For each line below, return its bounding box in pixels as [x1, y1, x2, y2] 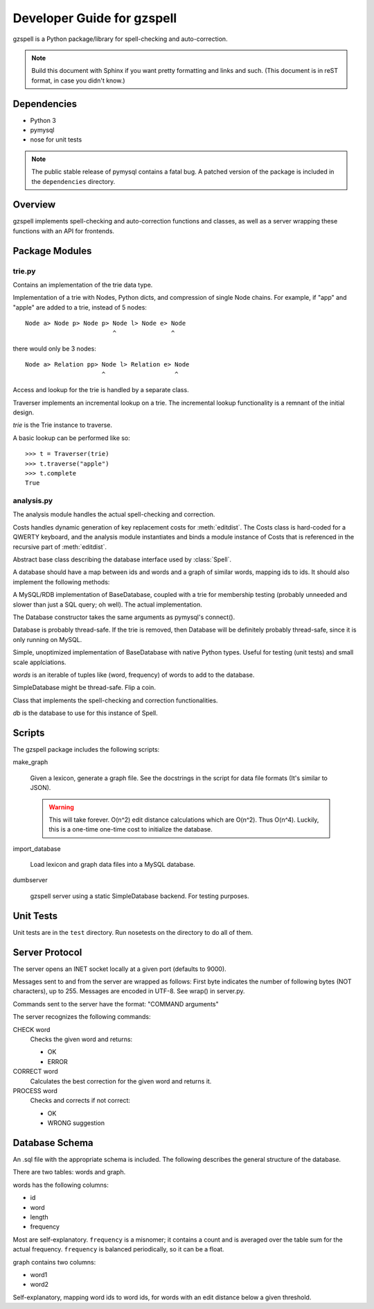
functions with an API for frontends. [12, 226, 114, 235]
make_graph [12, 758, 48, 766]
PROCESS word [12, 1086, 58, 1095]
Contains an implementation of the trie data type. [12, 281, 153, 289]
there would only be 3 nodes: [12, 344, 96, 353]
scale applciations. [12, 658, 66, 666]
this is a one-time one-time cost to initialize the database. [48, 825, 213, 834]
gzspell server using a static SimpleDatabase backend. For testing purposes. [30, 892, 249, 900]
